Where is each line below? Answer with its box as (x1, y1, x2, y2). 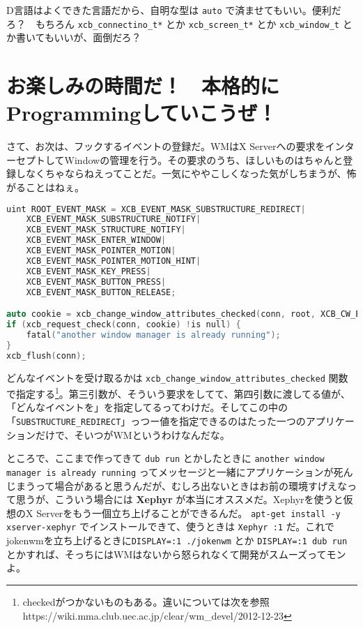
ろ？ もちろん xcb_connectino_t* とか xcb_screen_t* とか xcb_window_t (6, 16, 340, 31)
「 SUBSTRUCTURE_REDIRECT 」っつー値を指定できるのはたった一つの (6, 414, 306, 428)
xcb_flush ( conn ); (6, 350, 86, 361)
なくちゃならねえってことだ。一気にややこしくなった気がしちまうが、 (25, 166, 347, 181)
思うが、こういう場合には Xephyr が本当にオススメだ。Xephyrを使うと (15, 492, 343, 507)
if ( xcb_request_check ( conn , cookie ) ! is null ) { (6, 320, 241, 329)
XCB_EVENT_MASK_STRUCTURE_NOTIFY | (26, 225, 186, 235)
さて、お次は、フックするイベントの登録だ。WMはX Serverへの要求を (6, 139, 325, 154)
